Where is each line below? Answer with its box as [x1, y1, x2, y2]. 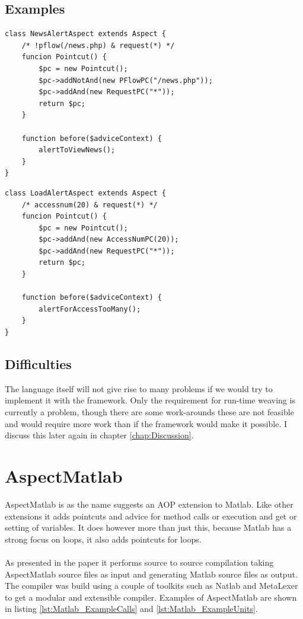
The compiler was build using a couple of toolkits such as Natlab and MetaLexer [5, 579, 298, 592]
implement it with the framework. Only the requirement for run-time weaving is [5, 394, 295, 406]
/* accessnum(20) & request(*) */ [21, 200, 158, 209]
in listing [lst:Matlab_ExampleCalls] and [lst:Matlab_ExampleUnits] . [5, 602, 258, 615]
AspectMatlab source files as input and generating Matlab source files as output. [5, 567, 298, 580]
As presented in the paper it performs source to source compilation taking [5, 556, 274, 568]
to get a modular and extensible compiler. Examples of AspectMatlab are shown [5, 591, 297, 603]
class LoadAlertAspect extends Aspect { [5, 188, 167, 197]
